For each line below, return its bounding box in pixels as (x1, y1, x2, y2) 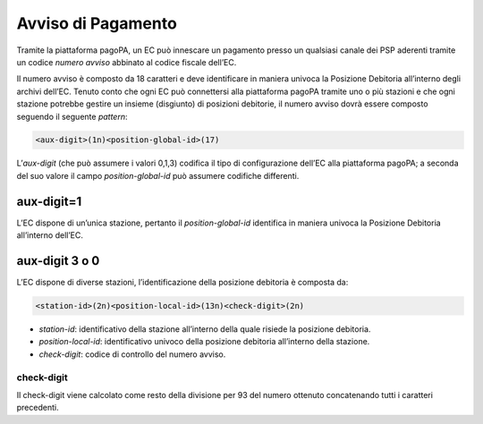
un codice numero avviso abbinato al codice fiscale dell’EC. (16, 56, 237, 67)
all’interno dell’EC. (16, 230, 84, 241)
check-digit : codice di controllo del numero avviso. (38, 349, 226, 360)
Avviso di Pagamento (16, 13, 178, 33)
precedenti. (16, 403, 59, 413)
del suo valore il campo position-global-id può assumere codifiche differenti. (16, 170, 300, 181)
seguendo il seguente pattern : (16, 111, 128, 122)
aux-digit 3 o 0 (16, 253, 100, 268)
